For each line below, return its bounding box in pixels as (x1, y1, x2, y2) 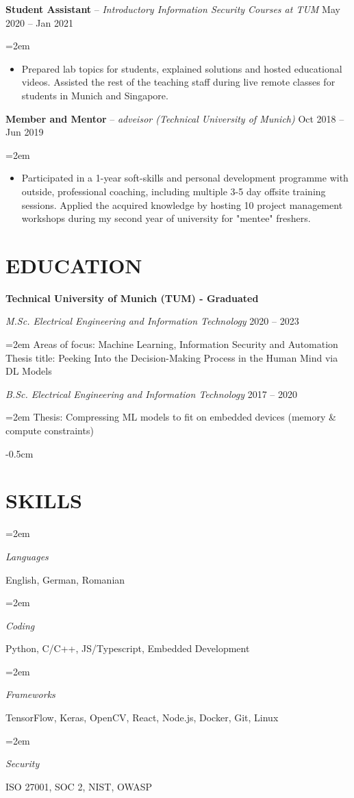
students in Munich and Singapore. (21, 88, 168, 102)
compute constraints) (5, 423, 94, 437)
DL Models (5, 364, 52, 378)
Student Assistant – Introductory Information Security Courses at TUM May (5, 2, 340, 16)
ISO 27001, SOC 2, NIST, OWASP (5, 779, 153, 793)
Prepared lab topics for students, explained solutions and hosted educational (21, 61, 342, 75)
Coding (5, 618, 35, 632)
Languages (5, 549, 49, 563)
